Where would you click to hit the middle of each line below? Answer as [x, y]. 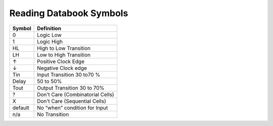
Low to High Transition [64, 54]
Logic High [50, 41]
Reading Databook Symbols [69, 13]
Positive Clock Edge [61, 61]
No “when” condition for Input [73, 107]
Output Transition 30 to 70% [71, 88]
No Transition [53, 114]
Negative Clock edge [62, 68]
